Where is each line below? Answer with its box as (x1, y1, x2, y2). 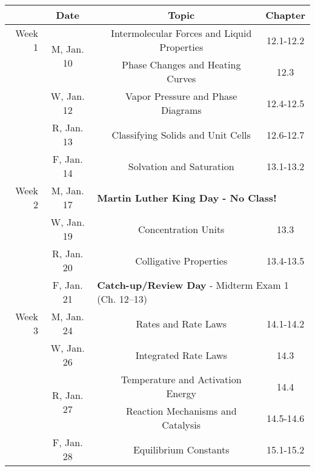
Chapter (265, 8, 305, 22)
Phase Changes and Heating (122, 58, 241, 71)
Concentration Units (138, 222, 225, 236)
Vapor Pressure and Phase (125, 89, 237, 103)
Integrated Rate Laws (135, 347, 227, 362)
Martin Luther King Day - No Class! (97, 190, 277, 205)
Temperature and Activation (121, 372, 242, 386)
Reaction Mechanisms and (125, 404, 237, 418)
